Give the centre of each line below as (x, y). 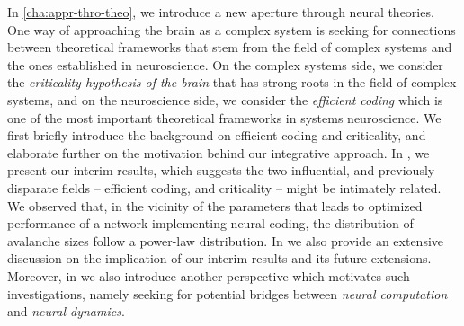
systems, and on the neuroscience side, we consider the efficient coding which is (225, 99)
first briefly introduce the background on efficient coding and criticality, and (217, 135)
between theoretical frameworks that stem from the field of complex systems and (230, 47)
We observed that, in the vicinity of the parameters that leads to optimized (215, 205)
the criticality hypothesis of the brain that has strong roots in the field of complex (232, 82)
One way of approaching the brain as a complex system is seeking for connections (232, 29)
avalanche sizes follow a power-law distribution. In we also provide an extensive (226, 240)
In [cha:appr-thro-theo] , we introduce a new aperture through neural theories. (221, 12)
